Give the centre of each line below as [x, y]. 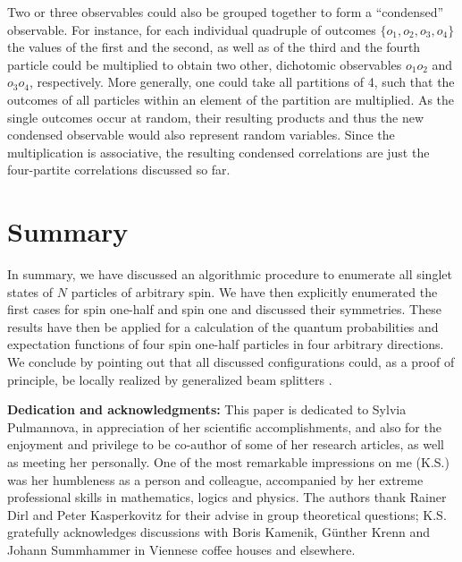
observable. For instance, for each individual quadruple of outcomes [192, 29]
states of [30, 291]
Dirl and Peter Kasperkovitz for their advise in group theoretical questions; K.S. [227, 514]
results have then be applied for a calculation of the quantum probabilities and [223, 326]
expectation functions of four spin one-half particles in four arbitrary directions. [226, 344]
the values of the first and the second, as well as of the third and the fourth [214, 47]
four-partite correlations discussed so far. [119, 170]
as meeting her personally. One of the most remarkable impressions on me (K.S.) [228, 462]
